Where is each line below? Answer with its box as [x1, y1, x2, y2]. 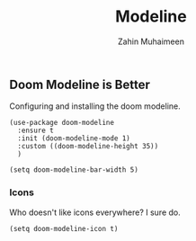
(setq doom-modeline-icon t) [9, 224, 119, 233]
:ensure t [17, 126, 54, 136]
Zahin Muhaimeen [118, 36, 184, 47]
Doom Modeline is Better [9, 76, 151, 92]
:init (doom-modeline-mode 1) [17, 134, 130, 143]
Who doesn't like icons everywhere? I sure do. [9, 207, 182, 218]
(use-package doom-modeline [9, 119, 115, 128]
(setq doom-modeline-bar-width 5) [9, 165, 139, 174]
